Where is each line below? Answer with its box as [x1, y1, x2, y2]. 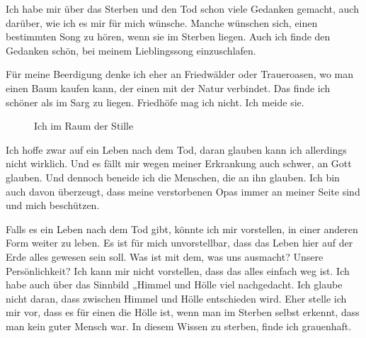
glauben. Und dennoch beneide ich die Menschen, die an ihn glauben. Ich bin [6, 169, 340, 184]
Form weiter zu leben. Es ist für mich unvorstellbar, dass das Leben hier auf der [6, 235, 353, 250]
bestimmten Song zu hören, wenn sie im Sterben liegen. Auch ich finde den [6, 29, 331, 44]
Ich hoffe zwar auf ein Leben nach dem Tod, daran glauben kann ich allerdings [6, 142, 347, 157]
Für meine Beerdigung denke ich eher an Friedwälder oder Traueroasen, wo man [6, 67, 354, 81]
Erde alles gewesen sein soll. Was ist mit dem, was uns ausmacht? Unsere [6, 249, 324, 264]
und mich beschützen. [6, 198, 100, 213]
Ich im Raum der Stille [34, 118, 134, 133]
